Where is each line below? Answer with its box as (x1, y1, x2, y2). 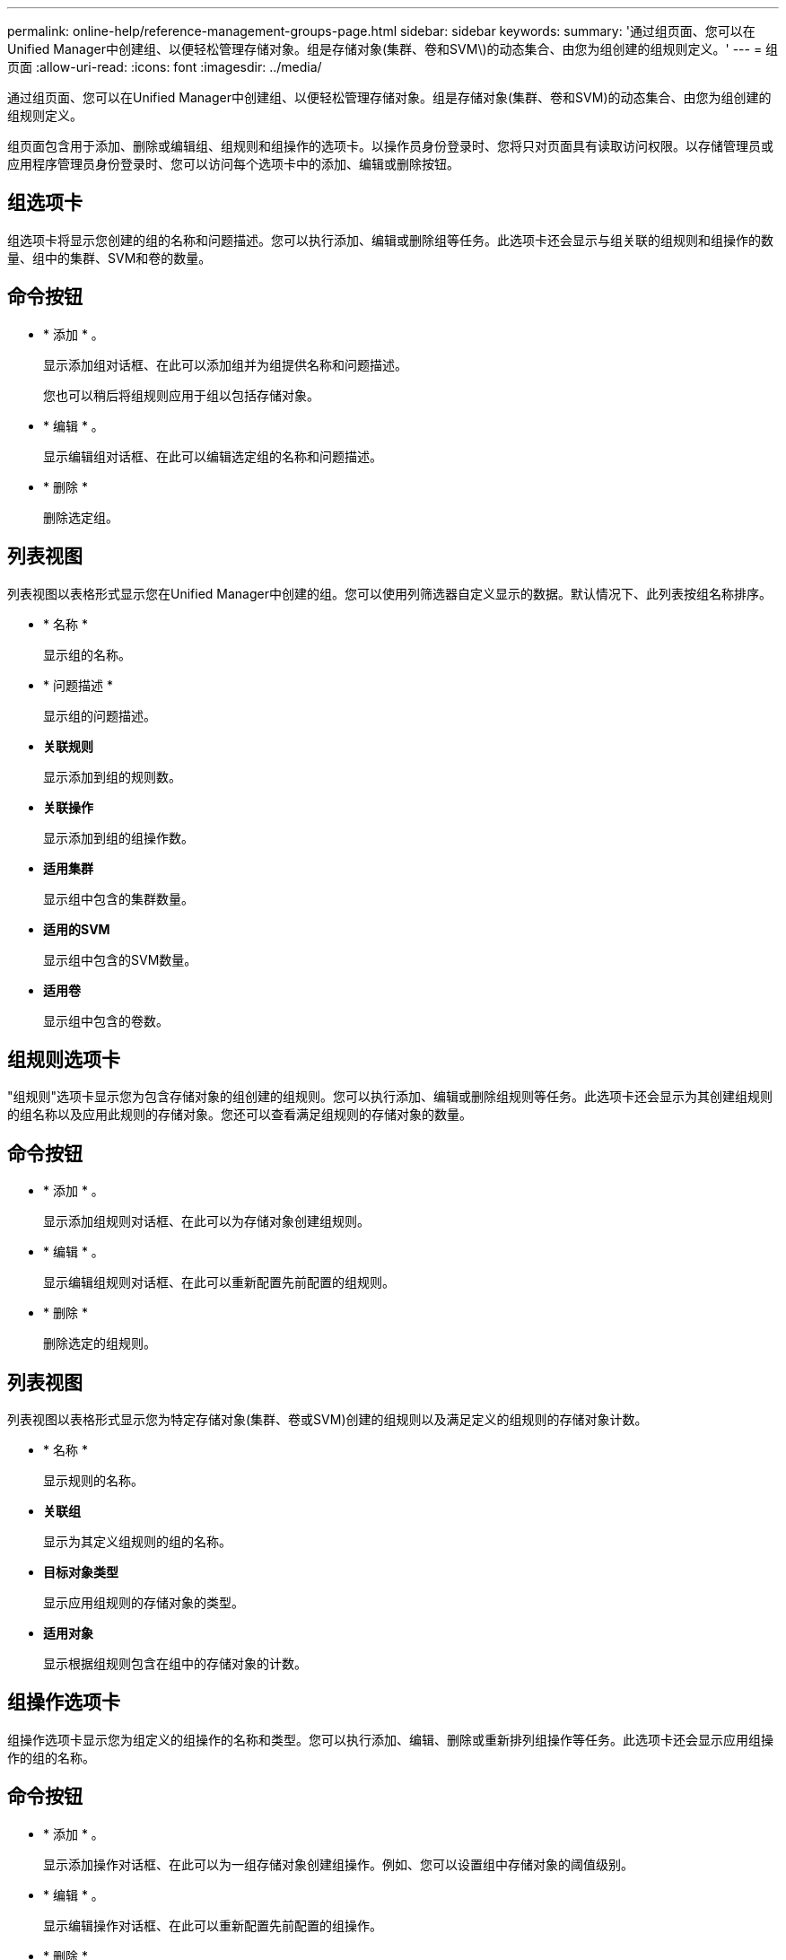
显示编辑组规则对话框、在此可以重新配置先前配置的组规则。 (43, 1274, 395, 1291)
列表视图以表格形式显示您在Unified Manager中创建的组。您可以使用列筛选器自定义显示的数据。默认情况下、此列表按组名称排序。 (7, 585, 772, 601)
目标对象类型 (43, 1564, 118, 1580)
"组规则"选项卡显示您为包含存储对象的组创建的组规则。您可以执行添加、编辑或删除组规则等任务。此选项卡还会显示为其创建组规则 (7, 1089, 773, 1105)
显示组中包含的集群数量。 (43, 890, 194, 906)
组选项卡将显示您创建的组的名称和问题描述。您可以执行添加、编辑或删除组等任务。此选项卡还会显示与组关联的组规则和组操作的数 (7, 232, 773, 248)
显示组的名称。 (43, 646, 131, 662)
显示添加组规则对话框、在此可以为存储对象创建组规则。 (43, 1213, 370, 1229)
